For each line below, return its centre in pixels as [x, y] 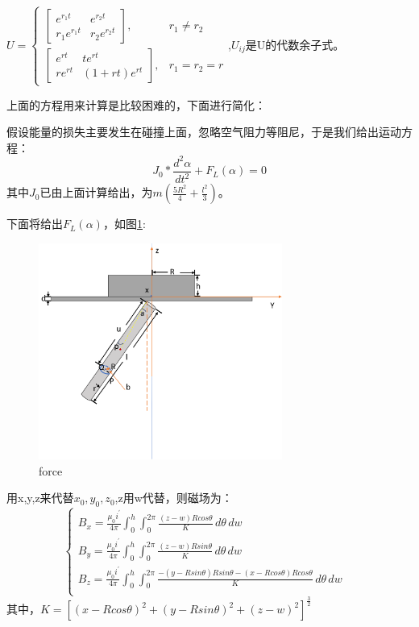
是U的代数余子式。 [295, 44]
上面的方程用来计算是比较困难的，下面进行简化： [136, 104]
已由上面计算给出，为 [96, 192]
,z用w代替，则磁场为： [174, 498]
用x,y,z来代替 [40, 498]
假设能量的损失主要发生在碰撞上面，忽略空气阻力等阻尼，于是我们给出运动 [204, 132]
